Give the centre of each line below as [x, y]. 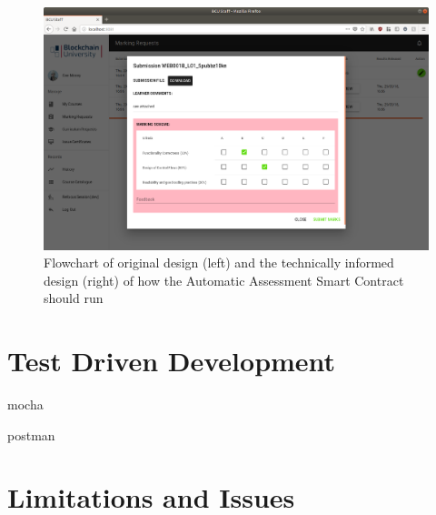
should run [74, 298]
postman [31, 434]
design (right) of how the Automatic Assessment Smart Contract [224, 280]
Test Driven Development [172, 361]
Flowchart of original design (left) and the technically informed [219, 263]
